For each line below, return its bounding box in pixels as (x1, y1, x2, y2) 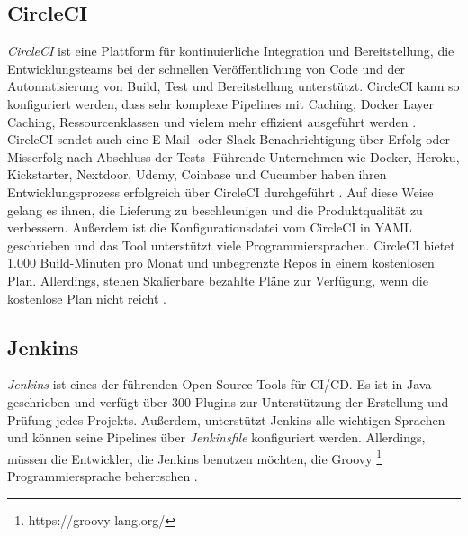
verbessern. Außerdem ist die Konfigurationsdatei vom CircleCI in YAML (7, 218, 412, 237)
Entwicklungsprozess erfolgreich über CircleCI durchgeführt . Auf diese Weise (7, 182, 434, 201)
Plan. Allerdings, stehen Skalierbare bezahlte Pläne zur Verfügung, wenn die (7, 270, 428, 289)
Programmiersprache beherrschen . (7, 466, 198, 485)
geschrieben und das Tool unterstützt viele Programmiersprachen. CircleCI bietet (7, 235, 455, 254)
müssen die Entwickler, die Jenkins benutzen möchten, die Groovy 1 (7, 446, 382, 468)
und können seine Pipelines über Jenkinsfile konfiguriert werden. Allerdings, (7, 428, 426, 447)
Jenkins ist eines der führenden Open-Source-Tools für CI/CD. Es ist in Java (7, 375, 432, 394)
